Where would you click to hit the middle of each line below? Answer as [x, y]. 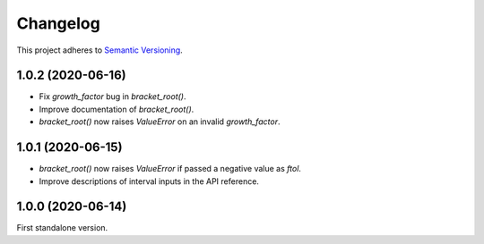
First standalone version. [62, 228]
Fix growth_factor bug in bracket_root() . [113, 97]
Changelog [58, 23]
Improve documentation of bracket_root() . [117, 109]
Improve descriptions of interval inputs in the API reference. [149, 181]
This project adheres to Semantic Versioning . [99, 50]
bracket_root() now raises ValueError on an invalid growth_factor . [160, 122]
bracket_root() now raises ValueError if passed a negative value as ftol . [170, 169]
